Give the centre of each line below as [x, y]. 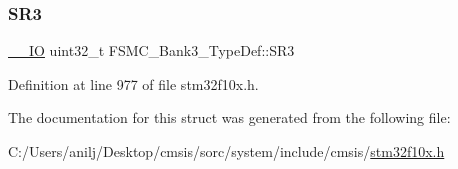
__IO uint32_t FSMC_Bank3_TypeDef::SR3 [151, 50]
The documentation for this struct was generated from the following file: [229, 117]
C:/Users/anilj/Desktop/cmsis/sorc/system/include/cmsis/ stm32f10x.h [226, 151]
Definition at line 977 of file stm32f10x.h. [133, 83]
